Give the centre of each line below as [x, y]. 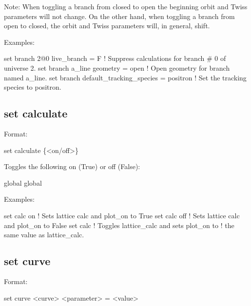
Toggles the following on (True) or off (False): [72, 166]
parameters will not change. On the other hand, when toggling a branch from [119, 16]
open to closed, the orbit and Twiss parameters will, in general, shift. [107, 26]
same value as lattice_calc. [44, 235]
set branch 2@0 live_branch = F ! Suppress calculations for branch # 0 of [115, 58]
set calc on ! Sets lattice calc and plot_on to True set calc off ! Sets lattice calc [122, 215]
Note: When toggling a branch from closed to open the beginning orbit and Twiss [126, 6]
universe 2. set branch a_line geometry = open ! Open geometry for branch [117, 67]
